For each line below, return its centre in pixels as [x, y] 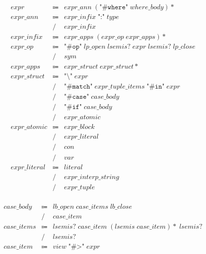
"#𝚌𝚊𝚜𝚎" [77, 97]
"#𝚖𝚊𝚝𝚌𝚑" [78, 87]
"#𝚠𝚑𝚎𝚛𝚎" [114, 8]
